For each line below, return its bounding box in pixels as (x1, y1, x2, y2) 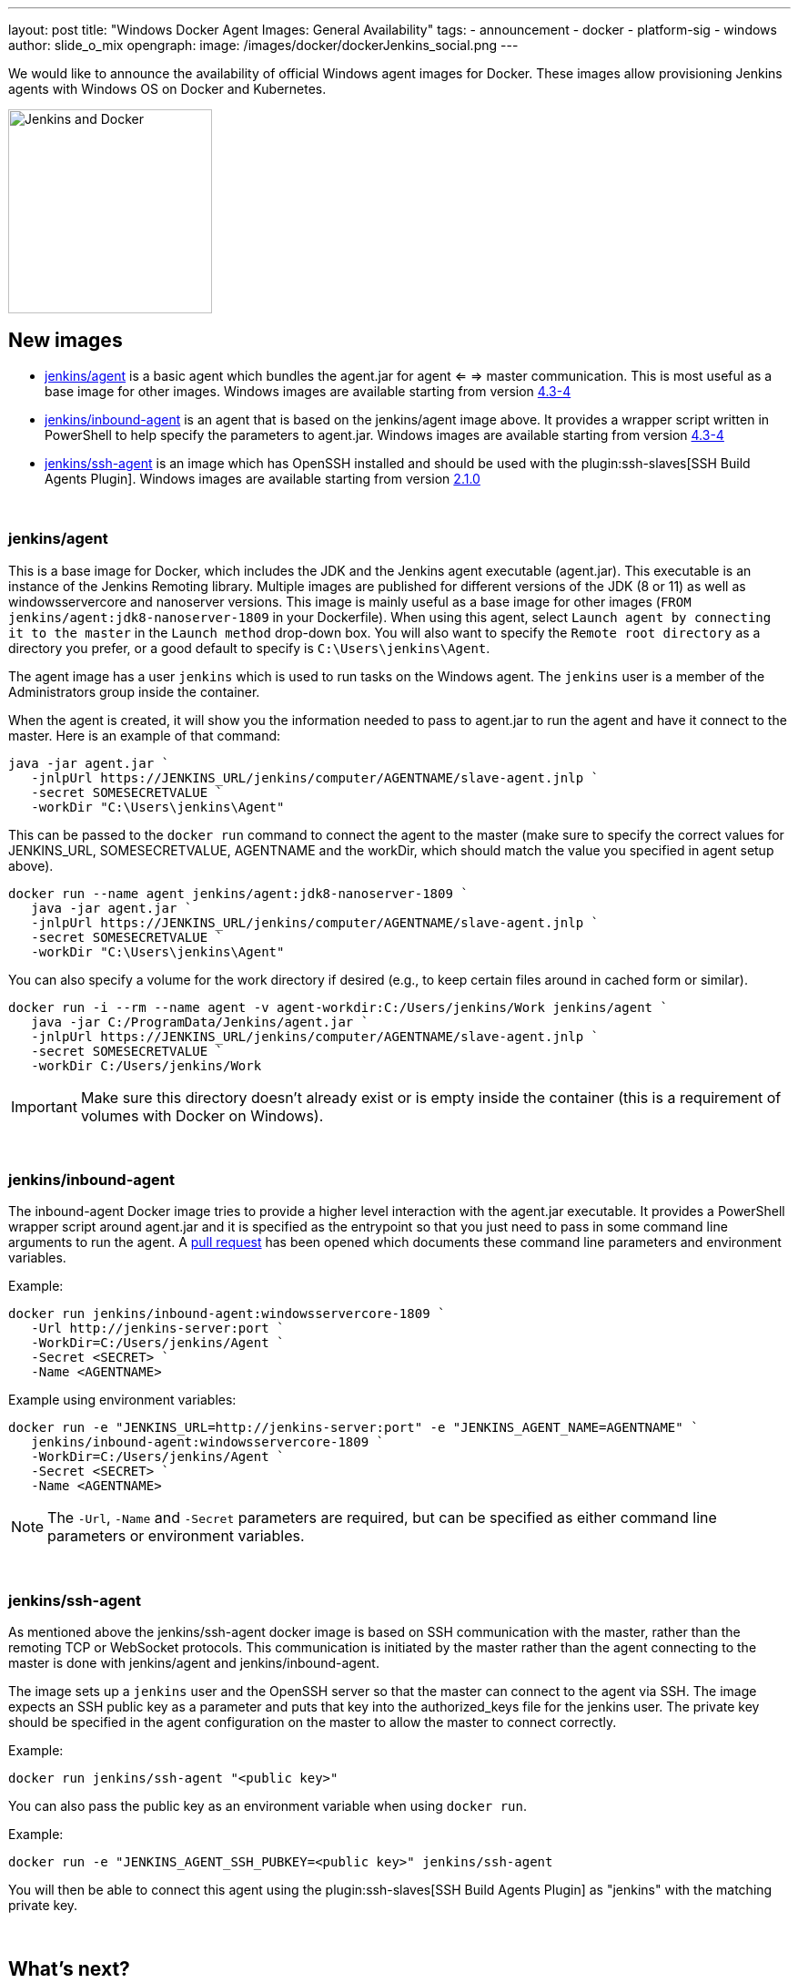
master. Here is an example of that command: (8, 727, 281, 743)
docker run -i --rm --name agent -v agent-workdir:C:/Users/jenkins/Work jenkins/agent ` (8, 999, 668, 1015)
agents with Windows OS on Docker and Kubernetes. (8, 81, 327, 97)
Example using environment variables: (8, 1392, 237, 1408)
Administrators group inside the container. (8, 683, 260, 700)
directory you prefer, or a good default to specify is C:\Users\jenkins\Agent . (8, 639, 490, 656)
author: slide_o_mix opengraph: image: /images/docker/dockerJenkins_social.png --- (8, 37, 519, 53)
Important (11, 1097, 77, 1116)
